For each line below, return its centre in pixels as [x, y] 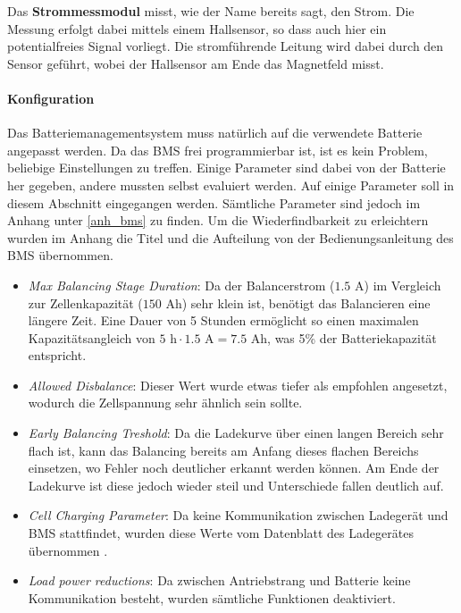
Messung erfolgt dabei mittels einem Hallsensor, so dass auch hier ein [197, 28]
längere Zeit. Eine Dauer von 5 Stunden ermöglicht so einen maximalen [223, 320]
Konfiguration [51, 98]
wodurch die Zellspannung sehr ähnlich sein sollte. [165, 403]
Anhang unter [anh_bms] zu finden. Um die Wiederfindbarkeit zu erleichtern [218, 220]
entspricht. [57, 355]
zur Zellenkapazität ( [85, 302]
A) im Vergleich [398, 285]
